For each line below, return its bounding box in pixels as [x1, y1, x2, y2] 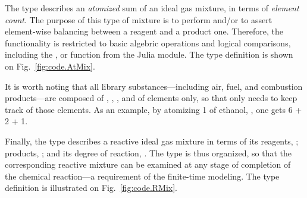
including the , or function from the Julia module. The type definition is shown [5, 48, 293, 61]
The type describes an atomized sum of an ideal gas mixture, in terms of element [5, 2, 299, 14]
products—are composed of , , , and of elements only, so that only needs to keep [5, 92, 297, 104]
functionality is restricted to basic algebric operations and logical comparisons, [5, 36, 291, 49]
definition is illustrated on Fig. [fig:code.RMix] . [5, 181, 178, 194]
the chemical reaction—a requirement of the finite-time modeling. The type [5, 169, 280, 182]
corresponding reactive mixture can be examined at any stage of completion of [5, 158, 291, 171]
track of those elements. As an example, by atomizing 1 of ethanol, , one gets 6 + [5, 103, 302, 115]
